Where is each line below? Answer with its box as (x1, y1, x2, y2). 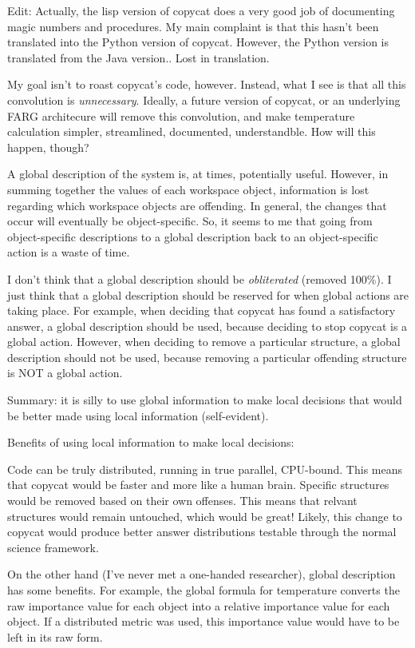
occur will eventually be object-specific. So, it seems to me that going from (7, 213, 373, 229)
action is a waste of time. (7, 244, 130, 260)
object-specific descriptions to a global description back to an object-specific (7, 228, 378, 244)
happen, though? (7, 138, 89, 155)
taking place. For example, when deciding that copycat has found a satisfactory (7, 302, 396, 319)
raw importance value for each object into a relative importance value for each (7, 597, 390, 614)
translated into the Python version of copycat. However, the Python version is (7, 34, 389, 50)
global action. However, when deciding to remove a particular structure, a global (7, 333, 401, 350)
